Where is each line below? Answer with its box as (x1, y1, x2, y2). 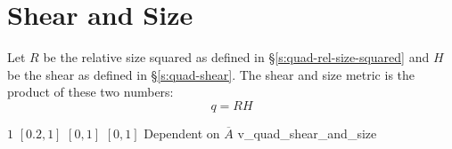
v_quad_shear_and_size (237, 123, 377, 142)
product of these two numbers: (7, 82, 174, 101)
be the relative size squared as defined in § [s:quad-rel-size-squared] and (43, 48, 430, 67)
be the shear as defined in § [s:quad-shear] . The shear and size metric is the (7, 65, 415, 83)
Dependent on (144, 123, 220, 142)
